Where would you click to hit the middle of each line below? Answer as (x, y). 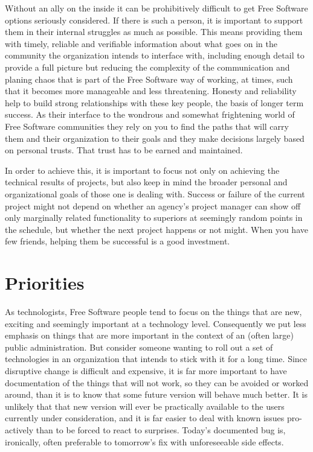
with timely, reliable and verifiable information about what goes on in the (141, 43)
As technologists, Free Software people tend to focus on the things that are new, (153, 311)
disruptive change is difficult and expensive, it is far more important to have (146, 370)
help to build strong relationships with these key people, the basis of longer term (154, 102)
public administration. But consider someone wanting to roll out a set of (139, 347)
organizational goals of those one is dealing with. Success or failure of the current (155, 193)
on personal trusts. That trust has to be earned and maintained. (124, 150)
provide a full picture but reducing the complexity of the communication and (147, 67)
